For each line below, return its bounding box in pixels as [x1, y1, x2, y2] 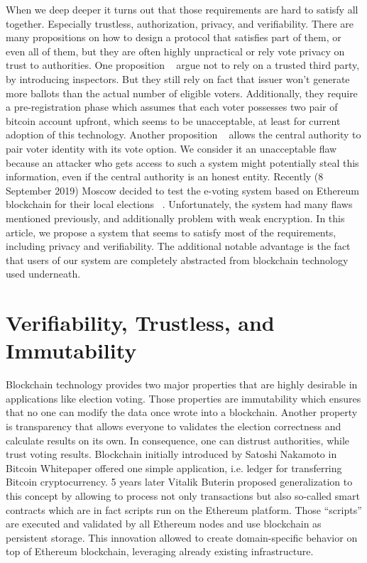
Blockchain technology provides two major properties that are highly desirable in [6, 377, 358, 392]
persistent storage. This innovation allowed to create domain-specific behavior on [6, 530, 358, 545]
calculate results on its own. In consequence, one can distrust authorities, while [6, 432, 350, 447]
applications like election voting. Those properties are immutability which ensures [6, 390, 361, 405]
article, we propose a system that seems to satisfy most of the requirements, [6, 224, 336, 239]
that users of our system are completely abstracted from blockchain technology [6, 252, 349, 267]
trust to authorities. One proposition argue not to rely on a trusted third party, [6, 58, 360, 72]
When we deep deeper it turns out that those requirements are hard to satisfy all [6, 2, 358, 16]
